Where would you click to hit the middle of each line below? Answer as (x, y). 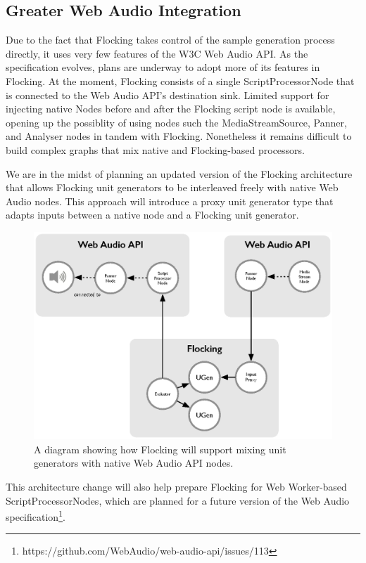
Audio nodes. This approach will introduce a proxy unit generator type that (170, 201)
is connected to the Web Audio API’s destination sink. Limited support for (168, 95)
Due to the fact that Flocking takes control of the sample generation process (170, 40)
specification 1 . (36, 516)
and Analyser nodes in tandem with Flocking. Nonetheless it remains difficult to (179, 136)
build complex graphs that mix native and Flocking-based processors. (155, 149)
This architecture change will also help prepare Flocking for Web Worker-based (176, 486)
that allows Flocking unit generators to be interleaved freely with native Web (172, 187)
